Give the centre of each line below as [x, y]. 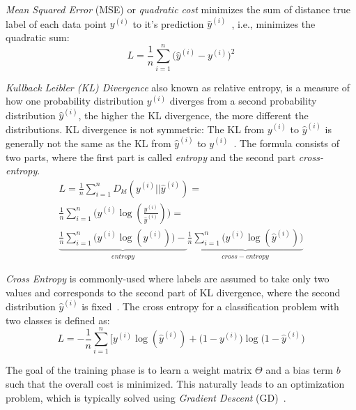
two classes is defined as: [58, 320]
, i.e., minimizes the [273, 23]
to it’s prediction [168, 23]
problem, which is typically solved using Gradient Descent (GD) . [146, 397]
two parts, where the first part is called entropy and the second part [150, 157]
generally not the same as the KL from [88, 143]
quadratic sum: [38, 37]
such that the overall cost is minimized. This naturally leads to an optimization [175, 383]
